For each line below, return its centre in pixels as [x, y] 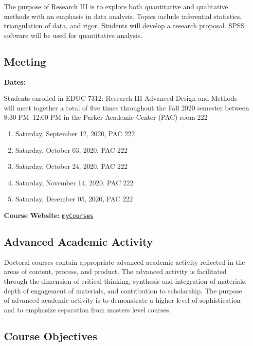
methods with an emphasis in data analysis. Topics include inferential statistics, [123, 16]
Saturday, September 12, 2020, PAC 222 [75, 133]
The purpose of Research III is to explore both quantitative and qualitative [116, 6]
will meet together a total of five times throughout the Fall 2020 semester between [126, 107]
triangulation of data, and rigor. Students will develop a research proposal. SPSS [124, 26]
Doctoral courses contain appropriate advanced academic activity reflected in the [125, 262]
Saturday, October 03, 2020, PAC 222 [71, 150]
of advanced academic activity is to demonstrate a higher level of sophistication [122, 300]
